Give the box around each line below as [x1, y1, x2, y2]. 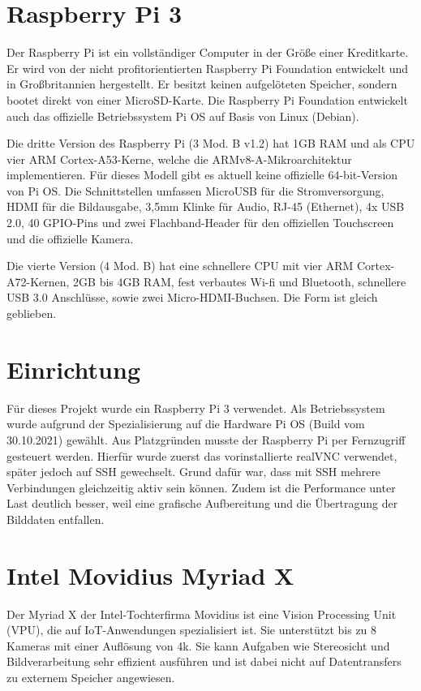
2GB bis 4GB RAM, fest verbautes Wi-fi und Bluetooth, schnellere [73, 273, 406, 290]
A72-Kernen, [6, 273, 70, 290]
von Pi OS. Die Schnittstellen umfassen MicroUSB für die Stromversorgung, [6, 182, 384, 199]
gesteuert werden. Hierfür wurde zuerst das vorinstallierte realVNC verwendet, [6, 447, 397, 464]
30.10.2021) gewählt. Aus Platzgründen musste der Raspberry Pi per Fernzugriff [6, 431, 406, 448]
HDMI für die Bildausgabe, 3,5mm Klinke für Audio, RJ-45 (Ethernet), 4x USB [6, 198, 405, 215]
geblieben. [6, 305, 57, 322]
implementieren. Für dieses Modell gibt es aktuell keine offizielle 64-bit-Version [6, 166, 398, 183]
